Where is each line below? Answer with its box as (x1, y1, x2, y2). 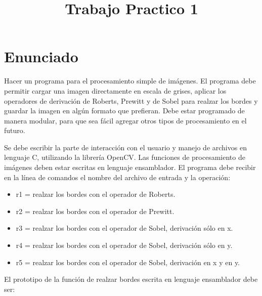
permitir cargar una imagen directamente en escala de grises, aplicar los (4, 85, 227, 96)
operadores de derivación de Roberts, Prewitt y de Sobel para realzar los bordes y (4, 95, 258, 106)
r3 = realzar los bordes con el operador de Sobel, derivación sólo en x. (16, 223, 233, 233)
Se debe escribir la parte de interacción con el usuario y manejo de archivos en (4, 142, 247, 152)
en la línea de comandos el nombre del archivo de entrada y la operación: (4, 172, 231, 182)
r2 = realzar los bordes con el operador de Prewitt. (16, 205, 174, 216)
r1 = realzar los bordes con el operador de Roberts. (16, 189, 176, 199)
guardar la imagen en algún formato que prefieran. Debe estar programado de (4, 105, 245, 116)
